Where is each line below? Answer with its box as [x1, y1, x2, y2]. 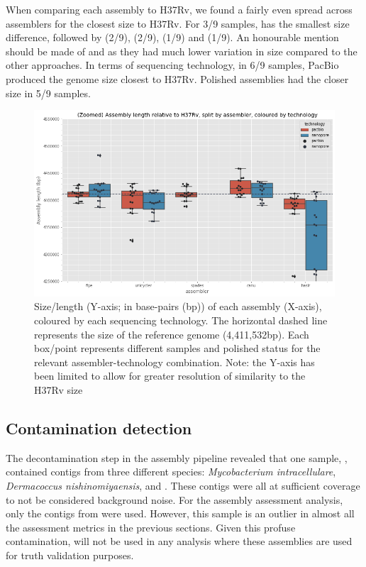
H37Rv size [34, 382, 83, 397]
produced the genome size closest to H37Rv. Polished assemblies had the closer [6, 71, 349, 86]
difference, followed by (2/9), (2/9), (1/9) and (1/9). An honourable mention [6, 30, 339, 45]
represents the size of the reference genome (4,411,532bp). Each [34, 326, 309, 341]
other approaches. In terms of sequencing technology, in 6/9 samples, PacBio [6, 57, 339, 72]
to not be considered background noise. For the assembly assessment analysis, [6, 492, 343, 507]
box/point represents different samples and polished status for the [34, 341, 321, 356]
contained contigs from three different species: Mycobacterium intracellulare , [6, 464, 336, 479]
